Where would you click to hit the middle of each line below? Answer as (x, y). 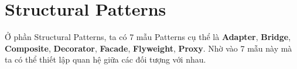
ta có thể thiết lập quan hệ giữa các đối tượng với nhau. (105, 59)
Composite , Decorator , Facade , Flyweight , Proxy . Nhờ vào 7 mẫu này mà (148, 48)
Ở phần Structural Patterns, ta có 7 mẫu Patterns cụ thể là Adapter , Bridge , (148, 37)
